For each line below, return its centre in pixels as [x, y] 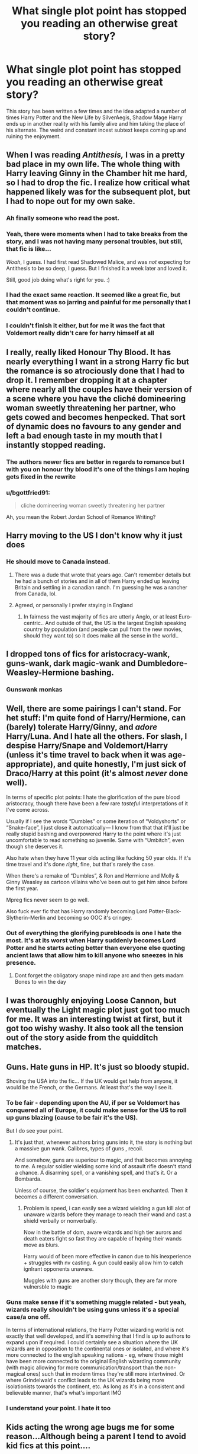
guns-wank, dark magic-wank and [71, 663]
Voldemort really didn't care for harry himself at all [80, 333]
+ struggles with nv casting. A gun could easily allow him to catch [103, 1262]
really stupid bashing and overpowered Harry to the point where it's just [94, 834]
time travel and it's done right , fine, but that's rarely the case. [80, 864]
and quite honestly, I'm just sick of [122, 764]
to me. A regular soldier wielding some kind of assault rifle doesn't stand [103, 1166]
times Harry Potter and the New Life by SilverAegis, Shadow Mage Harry [95, 117]
